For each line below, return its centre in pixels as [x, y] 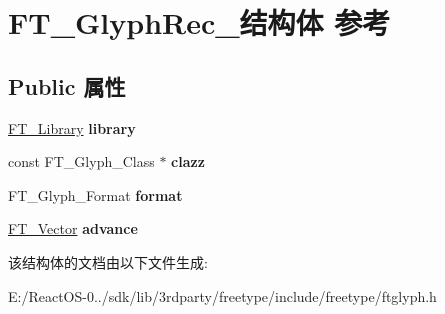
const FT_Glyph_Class [81, 161]
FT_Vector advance [73, 228]
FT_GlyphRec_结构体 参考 [199, 22]
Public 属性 [67, 85]
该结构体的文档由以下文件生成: [108, 261]
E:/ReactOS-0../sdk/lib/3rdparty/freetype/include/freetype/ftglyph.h [222, 295]
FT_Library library [72, 127]
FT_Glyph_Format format [95, 194]
